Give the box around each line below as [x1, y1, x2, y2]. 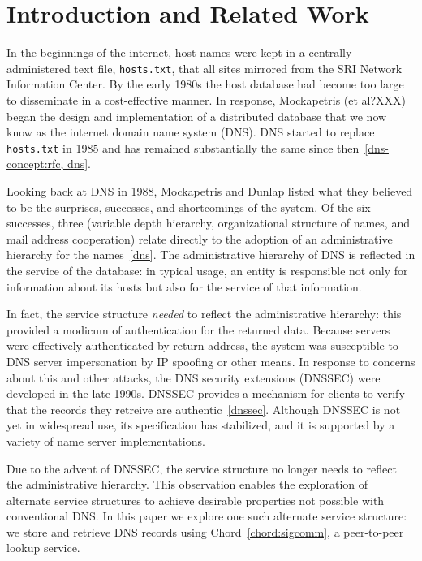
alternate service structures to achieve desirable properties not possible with [6, 491, 385, 508]
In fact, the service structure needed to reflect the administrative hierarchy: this [6, 305, 402, 322]
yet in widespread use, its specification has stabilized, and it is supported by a [6, 416, 395, 434]
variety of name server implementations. [6, 432, 205, 449]
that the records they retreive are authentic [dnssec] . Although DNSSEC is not [6, 400, 401, 417]
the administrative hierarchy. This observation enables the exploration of [6, 476, 368, 493]
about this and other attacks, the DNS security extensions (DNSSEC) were [6, 369, 381, 386]
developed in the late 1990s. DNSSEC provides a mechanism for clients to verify [6, 385, 405, 402]
